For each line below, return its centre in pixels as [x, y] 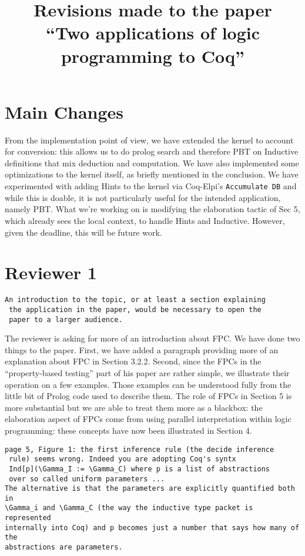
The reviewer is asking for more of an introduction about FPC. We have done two [152, 338]
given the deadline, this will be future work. [83, 232]
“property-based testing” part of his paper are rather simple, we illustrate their [147, 372]
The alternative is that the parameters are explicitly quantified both [150, 489]
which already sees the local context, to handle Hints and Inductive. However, [145, 220]
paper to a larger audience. [66, 319]
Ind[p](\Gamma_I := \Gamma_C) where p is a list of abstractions [140, 469]
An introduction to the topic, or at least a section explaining [135, 300]
